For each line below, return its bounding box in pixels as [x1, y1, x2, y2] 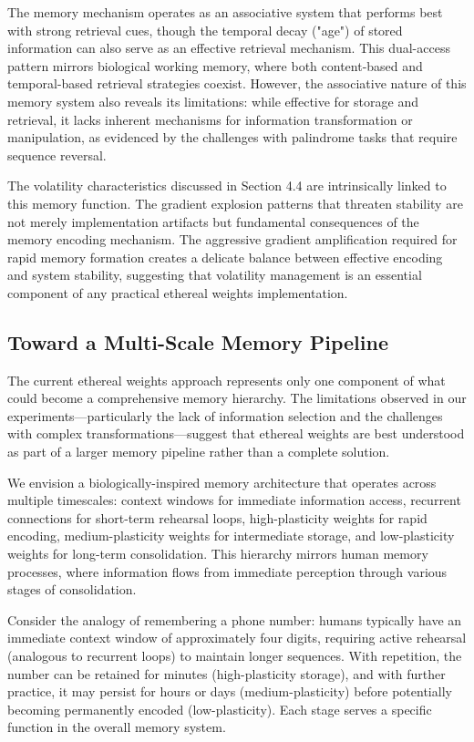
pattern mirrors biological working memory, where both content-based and [7, 56, 423, 75]
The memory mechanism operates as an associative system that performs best [7, 3, 443, 21]
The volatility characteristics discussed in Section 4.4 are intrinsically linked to [7, 176, 447, 195]
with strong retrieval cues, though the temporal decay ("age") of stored [7, 20, 403, 39]
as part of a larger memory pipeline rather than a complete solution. [7, 442, 390, 461]
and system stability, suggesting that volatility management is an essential [7, 265, 422, 284]
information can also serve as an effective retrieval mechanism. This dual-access [7, 38, 450, 57]
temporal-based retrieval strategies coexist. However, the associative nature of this [7, 74, 467, 93]
